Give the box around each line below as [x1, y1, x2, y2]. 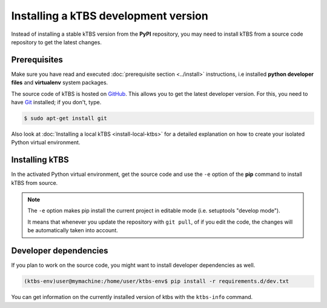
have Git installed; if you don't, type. [11, 99, 102, 106]
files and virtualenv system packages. [11, 79, 108, 86]
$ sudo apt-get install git [24, 115, 107, 121]
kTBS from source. [11, 179, 58, 186]
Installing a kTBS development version [11, 9, 208, 22]
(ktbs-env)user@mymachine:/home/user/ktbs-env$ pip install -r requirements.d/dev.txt [24, 278, 289, 285]
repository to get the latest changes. [11, 38, 102, 45]
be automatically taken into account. [27, 227, 118, 234]
